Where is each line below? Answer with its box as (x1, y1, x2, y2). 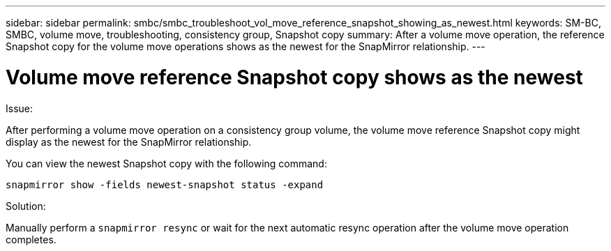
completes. (6, 233, 56, 245)
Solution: (6, 199, 46, 212)
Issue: (6, 102, 33, 114)
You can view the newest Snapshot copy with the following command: (6, 157, 327, 169)
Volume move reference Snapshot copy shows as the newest (6, 65, 583, 89)
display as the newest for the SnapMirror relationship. (6, 135, 252, 148)
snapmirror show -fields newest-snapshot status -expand (6, 178, 324, 190)
